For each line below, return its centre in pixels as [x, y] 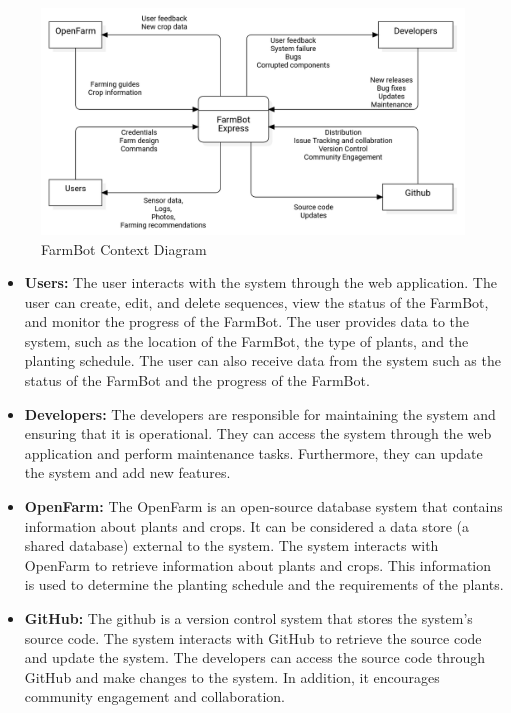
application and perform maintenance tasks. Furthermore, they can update [253, 452]
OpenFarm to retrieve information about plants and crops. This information [258, 564]
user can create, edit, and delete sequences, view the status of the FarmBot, [256, 301]
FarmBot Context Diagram [124, 248]
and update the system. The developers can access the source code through [254, 657]
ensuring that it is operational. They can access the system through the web [258, 433]
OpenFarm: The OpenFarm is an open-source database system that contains [263, 506]
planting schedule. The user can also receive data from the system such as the [262, 360]
